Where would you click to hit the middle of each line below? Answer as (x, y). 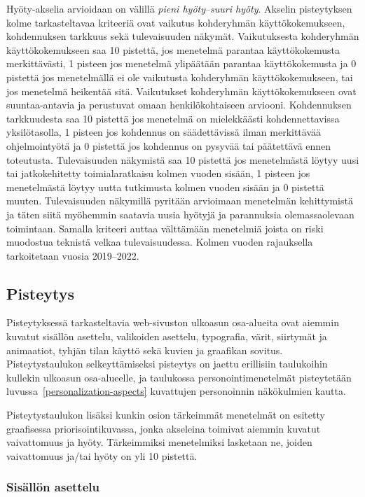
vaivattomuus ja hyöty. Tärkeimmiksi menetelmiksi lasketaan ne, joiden (159, 442)
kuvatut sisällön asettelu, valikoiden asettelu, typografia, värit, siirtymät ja (167, 336)
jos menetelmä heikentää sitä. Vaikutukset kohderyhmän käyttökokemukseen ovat (181, 91)
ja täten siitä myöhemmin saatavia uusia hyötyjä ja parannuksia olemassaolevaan (180, 214)
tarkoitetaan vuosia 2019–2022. (73, 255)
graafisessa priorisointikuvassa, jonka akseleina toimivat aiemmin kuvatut (164, 428)
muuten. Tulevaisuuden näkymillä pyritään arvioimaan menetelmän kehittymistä (180, 201)
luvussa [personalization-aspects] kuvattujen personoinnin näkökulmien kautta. (176, 391)
